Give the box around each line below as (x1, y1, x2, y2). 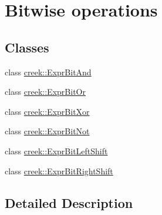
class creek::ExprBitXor (5, 105, 90, 117)
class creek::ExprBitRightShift (5, 164, 113, 177)
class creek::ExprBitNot (5, 125, 90, 137)
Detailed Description (5, 193, 133, 211)
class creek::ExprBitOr (5, 85, 86, 98)
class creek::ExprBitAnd (5, 65, 92, 78)
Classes (5, 38, 49, 56)
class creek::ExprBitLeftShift (5, 144, 108, 157)
